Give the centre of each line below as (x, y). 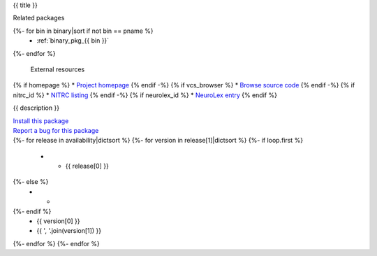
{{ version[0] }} (58, 221)
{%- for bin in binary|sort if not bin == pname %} (83, 31)
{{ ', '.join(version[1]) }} (69, 231)
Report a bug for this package (56, 130)
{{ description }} (36, 108)
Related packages (39, 18)
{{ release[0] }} (87, 166)
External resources (58, 69)
